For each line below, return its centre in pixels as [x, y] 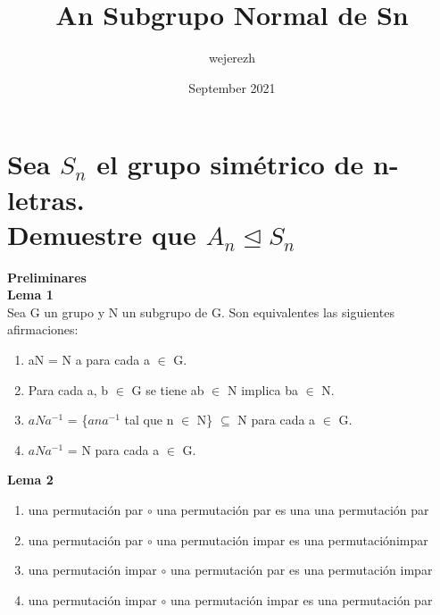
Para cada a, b [68, 389]
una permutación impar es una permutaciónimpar [292, 539]
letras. [46, 199]
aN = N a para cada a [89, 359]
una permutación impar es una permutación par [301, 599]
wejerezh [232, 58]
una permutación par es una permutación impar [301, 570]
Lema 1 [30, 295]
